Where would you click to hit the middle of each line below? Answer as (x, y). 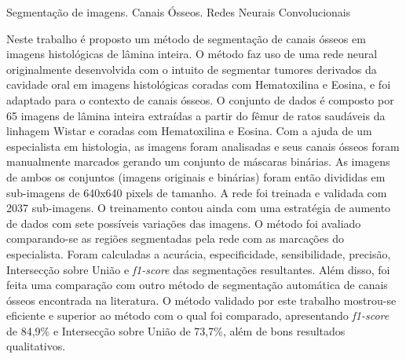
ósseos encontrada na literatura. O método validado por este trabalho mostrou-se (201, 300)
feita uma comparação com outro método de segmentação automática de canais (197, 285)
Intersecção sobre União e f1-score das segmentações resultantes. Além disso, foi (198, 269)
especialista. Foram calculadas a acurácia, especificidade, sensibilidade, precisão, (199, 253)
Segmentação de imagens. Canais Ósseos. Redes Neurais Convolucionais (179, 12)
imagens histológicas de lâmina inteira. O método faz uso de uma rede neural (192, 54)
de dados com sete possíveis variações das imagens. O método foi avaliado (184, 223)
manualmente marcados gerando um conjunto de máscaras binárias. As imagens (198, 161)
